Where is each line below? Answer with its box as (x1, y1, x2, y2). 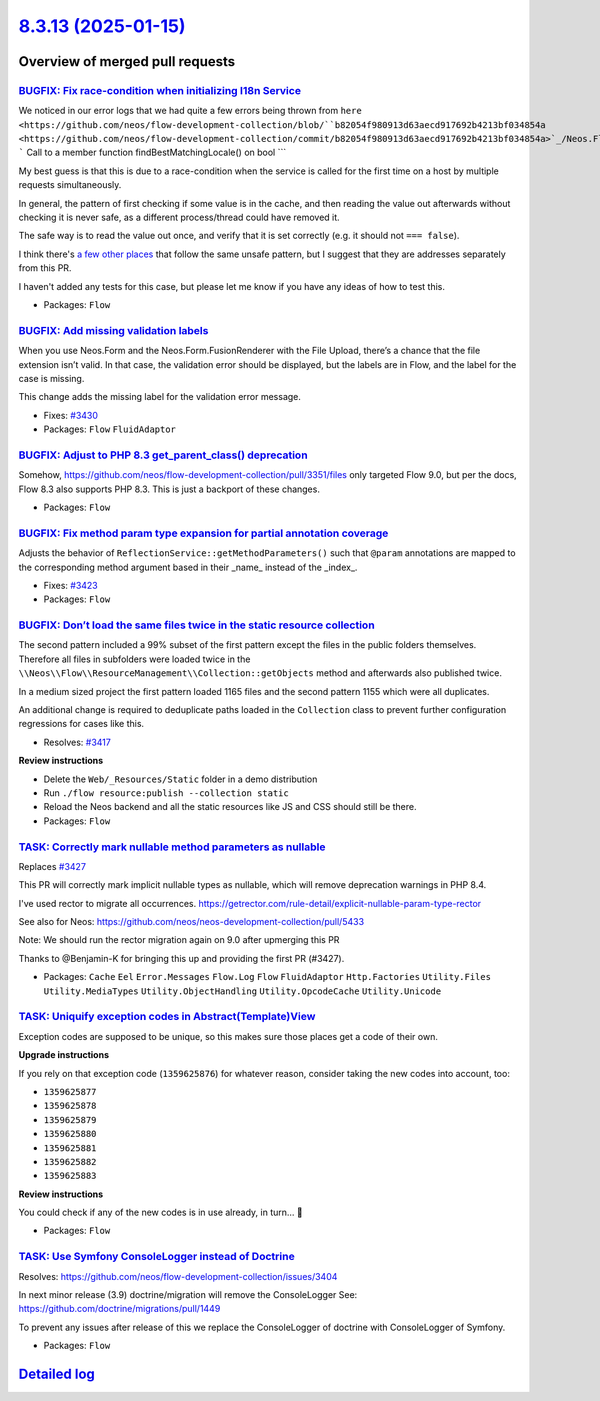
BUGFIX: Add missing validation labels (18, 323, 209, 337)
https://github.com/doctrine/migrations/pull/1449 (18, 1303, 221, 1315)
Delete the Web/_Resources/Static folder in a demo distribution (43, 773, 318, 785)
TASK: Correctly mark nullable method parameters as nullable (18, 840, 326, 854)
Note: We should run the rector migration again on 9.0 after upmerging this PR (18, 934, 340, 946)
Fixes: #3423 (43, 579, 99, 591)
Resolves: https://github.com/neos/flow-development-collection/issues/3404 (18, 1270, 338, 1282)
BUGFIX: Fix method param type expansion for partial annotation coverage (18, 526, 389, 540)
